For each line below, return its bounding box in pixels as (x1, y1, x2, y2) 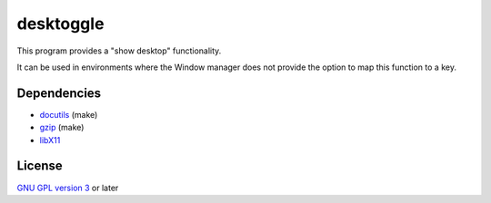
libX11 (39, 134, 61, 145)
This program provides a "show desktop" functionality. (16, 45, 222, 56)
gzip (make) (39, 122, 85, 133)
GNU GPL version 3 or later (16, 182, 119, 193)
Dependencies (16, 85, 102, 101)
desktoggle (16, 14, 105, 34)
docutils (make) (39, 109, 98, 120)
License (16, 159, 63, 174)
